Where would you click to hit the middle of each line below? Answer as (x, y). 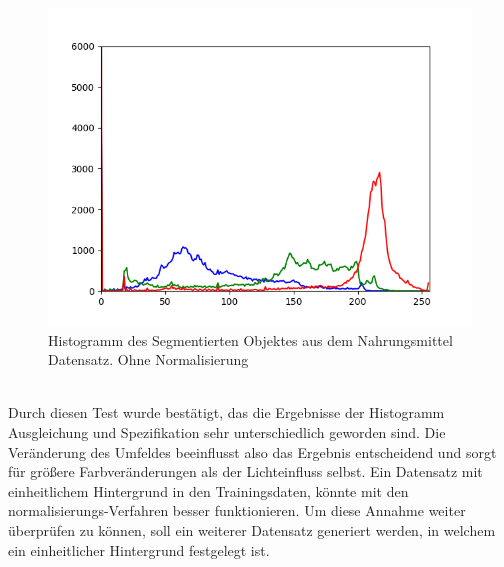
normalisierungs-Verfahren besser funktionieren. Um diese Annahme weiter (237, 510)
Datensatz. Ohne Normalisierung (148, 359)
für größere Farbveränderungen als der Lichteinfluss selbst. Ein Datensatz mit (245, 471)
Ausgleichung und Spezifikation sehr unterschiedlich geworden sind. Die (227, 431)
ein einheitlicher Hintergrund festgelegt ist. (139, 549)
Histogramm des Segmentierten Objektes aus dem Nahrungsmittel (250, 339)
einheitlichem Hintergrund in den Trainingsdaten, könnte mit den (208, 490)
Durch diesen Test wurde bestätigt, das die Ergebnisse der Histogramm (226, 412)
